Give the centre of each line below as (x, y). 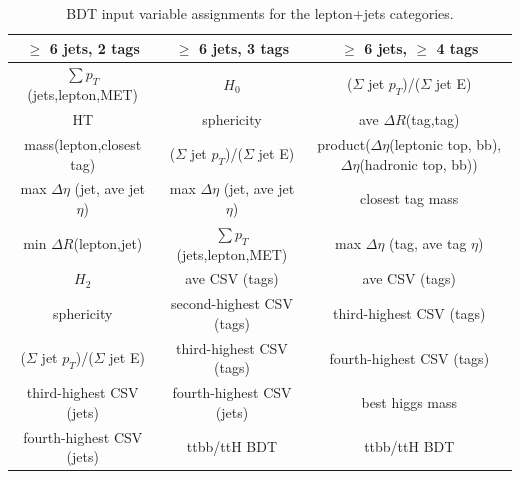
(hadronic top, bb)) (418, 163)
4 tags (457, 47)
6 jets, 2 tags (94, 47)
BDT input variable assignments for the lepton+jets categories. (260, 13)
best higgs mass (409, 401)
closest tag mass (409, 198)
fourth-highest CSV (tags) (409, 357)
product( (344, 143)
